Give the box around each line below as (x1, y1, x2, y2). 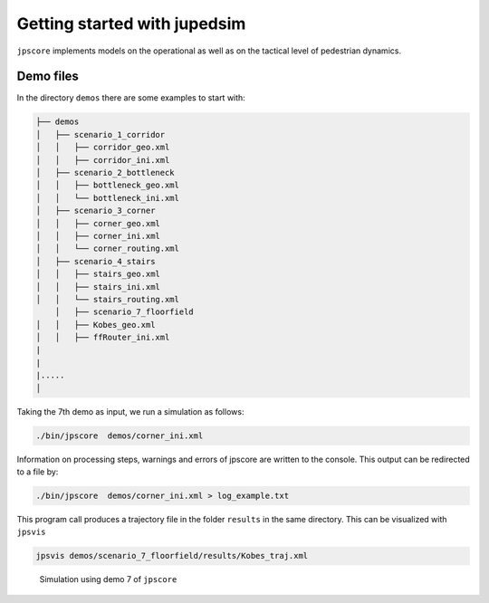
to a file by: (16, 466, 59, 477)
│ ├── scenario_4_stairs (35, 256, 156, 266)
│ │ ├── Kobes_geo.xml (35, 320, 156, 330)
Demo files (16, 69, 79, 84)
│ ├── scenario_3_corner (35, 206, 156, 216)
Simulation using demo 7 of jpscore (39, 574, 177, 585)
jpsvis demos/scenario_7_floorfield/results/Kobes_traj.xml (35, 550, 309, 561)
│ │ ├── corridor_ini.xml (35, 155, 170, 165)
